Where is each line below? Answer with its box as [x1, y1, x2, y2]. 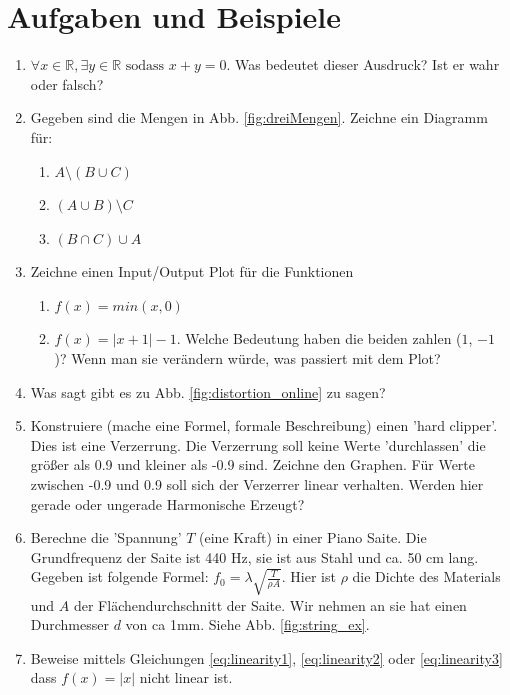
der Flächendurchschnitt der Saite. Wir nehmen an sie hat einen [73, 594, 467, 615]
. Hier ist [281, 566, 336, 587]
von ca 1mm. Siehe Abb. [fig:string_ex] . [125, 614, 370, 635]
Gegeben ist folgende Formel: [30, 566, 209, 587]
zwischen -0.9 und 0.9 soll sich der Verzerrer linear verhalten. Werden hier [30, 474, 484, 495]
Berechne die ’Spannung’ [30, 527, 182, 548]
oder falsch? [30, 73, 104, 94]
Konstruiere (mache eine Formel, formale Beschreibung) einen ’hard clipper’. [30, 415, 498, 436]
